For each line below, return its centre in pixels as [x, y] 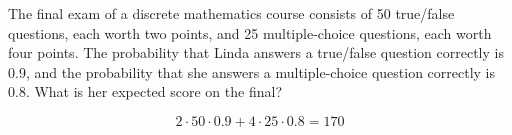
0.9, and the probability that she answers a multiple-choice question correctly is [252, 71]
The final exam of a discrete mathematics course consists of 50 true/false [231, 13]
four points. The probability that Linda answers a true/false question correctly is [256, 52]
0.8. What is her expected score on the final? [145, 91]
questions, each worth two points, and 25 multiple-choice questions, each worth [250, 32]
